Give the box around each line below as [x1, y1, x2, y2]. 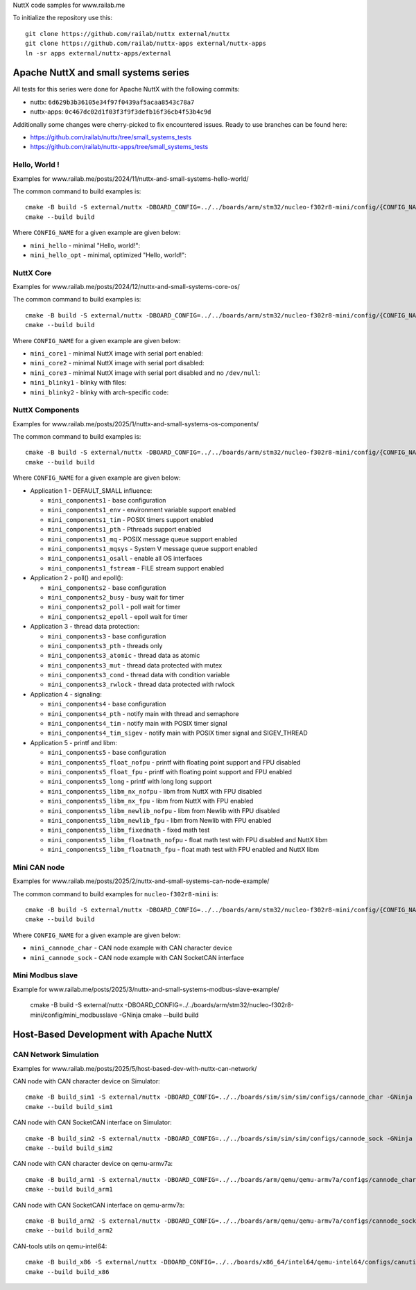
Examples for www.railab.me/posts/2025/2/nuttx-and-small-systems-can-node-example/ [12, 877, 270, 885]
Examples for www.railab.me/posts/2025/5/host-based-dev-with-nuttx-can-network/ [12, 1064, 257, 1072]
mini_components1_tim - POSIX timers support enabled [47, 515, 214, 523]
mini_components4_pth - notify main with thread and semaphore [47, 709, 239, 717]
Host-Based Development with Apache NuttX [12, 1029, 213, 1040]
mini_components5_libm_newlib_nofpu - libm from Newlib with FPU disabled [47, 806, 280, 814]
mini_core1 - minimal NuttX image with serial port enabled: [30, 349, 204, 357]
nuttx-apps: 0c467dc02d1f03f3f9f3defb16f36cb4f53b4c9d [30, 107, 211, 116]
